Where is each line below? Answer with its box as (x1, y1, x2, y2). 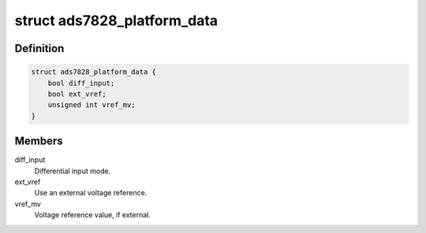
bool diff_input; (47, 79, 115, 87)
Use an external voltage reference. (34, 188, 148, 198)
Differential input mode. (34, 166, 111, 176)
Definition (14, 42, 65, 55)
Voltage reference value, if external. (34, 210, 151, 220)
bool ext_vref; (47, 89, 106, 98)
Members (14, 135, 63, 148)
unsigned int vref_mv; (47, 101, 136, 109)
